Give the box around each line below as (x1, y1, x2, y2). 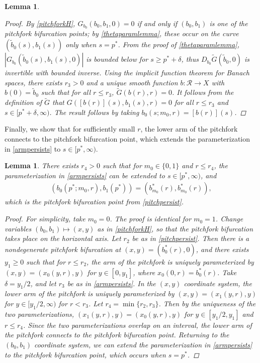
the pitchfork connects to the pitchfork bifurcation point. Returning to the (5, 329, 229, 340)
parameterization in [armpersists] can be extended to (5, 170, 165, 180)
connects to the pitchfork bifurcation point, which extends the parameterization (5, 134, 250, 144)
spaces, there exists (5, 77, 62, 87)
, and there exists (196, 244, 249, 254)
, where (133, 267, 155, 277)
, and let (30, 278, 56, 288)
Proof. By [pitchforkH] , (5, 18, 75, 28)
